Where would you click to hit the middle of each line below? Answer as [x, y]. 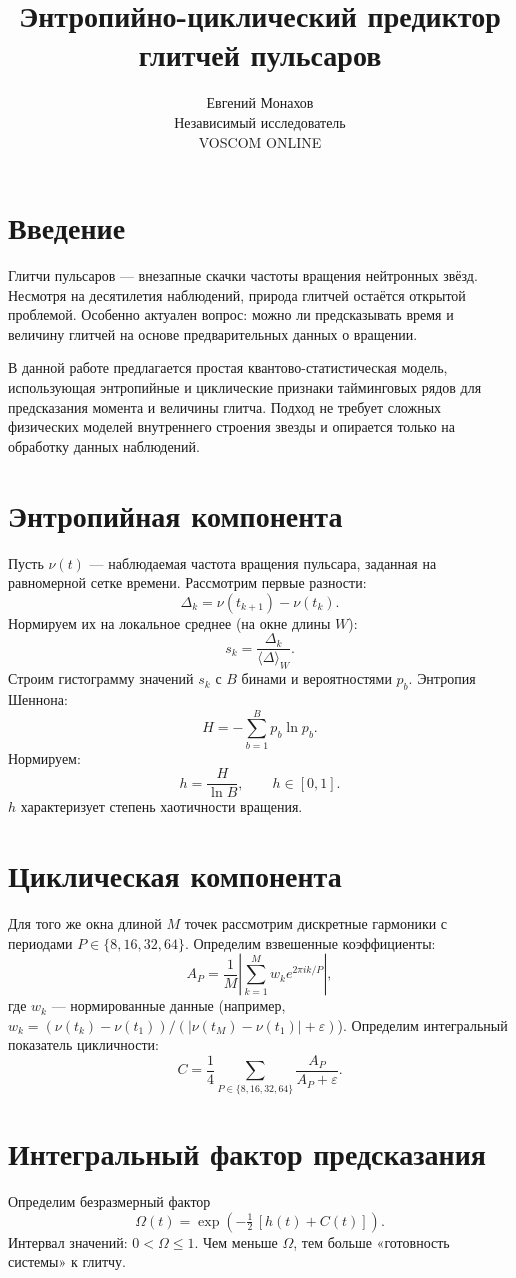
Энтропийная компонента [175, 514]
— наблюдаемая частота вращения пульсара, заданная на [263, 562]
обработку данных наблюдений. [104, 445]
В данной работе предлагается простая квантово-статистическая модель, [228, 367]
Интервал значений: [68, 1241]
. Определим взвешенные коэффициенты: [310, 942]
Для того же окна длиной [85, 923]
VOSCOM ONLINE [260, 141]
